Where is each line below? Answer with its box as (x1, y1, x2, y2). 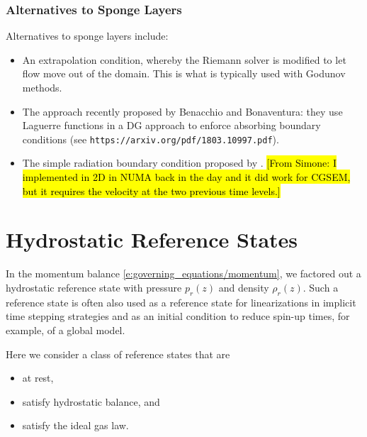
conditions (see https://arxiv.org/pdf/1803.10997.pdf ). (22, 131, 279, 146)
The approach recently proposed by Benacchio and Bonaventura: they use (22, 104, 343, 118)
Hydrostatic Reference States (6, 225, 298, 254)
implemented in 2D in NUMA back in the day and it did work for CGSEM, (22, 170, 351, 184)
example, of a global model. (6, 322, 125, 337)
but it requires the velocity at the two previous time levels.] (22, 183, 281, 198)
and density (218, 280, 269, 294)
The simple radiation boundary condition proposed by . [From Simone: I (22, 155, 337, 170)
